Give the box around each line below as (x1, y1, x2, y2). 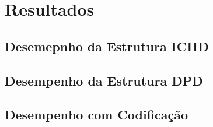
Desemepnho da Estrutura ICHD (5, 37, 209, 55)
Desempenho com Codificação (5, 105, 188, 124)
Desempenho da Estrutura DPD (5, 71, 203, 89)
